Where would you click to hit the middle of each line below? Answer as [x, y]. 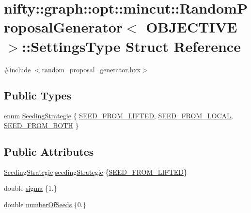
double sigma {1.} [31, 188]
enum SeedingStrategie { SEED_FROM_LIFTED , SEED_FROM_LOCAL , [118, 116]
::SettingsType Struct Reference [131, 46]
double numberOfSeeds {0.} [45, 204]
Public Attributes [49, 151]
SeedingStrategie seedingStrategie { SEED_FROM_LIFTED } [96, 172]
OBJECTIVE [192, 27]
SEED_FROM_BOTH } [41, 125]
